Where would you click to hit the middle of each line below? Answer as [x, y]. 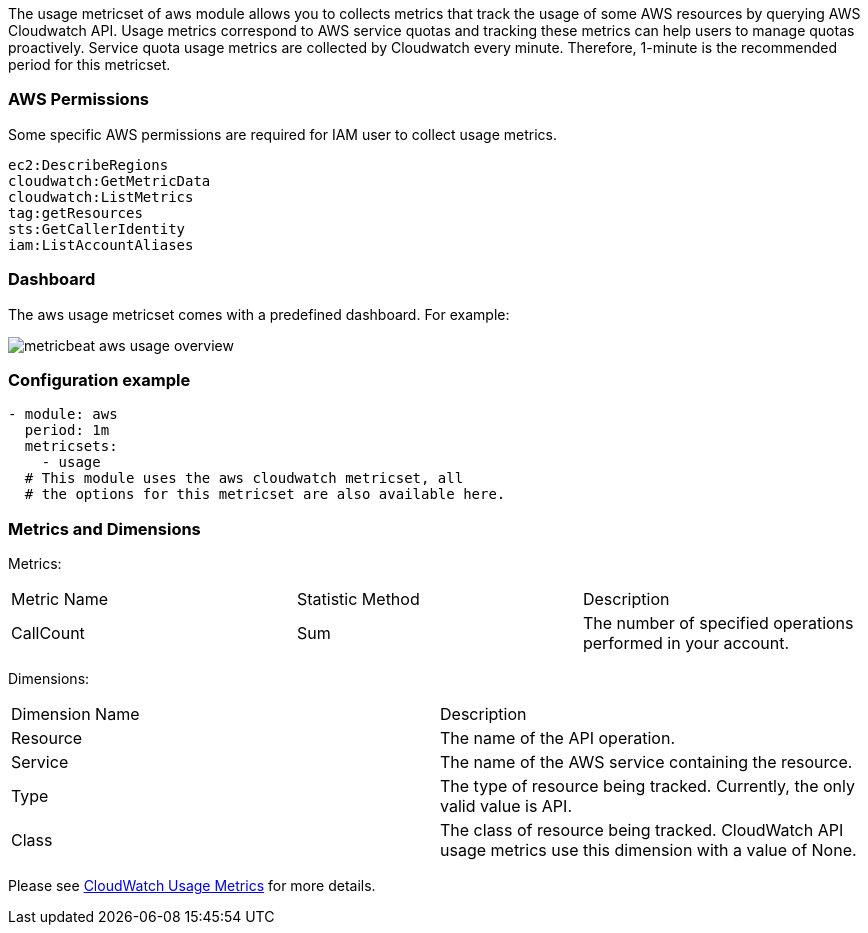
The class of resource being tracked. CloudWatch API [642, 830]
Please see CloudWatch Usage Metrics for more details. [192, 885]
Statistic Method [358, 599]
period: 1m [67, 430]
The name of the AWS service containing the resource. [646, 762]
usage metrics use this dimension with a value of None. [648, 850]
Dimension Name [75, 714]
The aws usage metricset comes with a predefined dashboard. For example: [259, 314]
